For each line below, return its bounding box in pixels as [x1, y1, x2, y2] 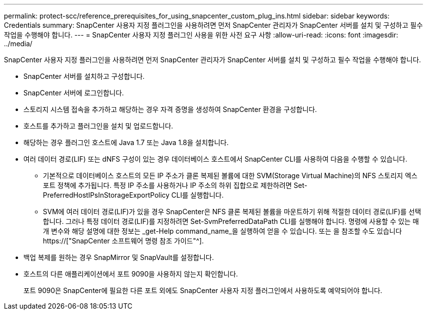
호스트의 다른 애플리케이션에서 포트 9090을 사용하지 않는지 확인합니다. [23, 270, 238, 278]
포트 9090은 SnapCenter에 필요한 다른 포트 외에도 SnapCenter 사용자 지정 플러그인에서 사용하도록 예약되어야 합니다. [23, 286, 383, 295]
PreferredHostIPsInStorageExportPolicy [43, 191, 170, 199]
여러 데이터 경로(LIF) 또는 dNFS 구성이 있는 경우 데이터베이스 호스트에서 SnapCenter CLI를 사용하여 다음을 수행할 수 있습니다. [23, 155, 408, 163]
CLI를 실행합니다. [171, 191, 224, 199]
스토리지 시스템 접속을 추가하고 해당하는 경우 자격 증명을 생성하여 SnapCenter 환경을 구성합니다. [23, 105, 317, 113]
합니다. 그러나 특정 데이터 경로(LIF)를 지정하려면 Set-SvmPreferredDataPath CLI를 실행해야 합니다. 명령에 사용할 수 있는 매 [43, 217, 419, 225]
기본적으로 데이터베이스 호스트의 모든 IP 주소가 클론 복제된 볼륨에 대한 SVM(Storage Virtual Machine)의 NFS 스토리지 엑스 [43, 171, 418, 180]
